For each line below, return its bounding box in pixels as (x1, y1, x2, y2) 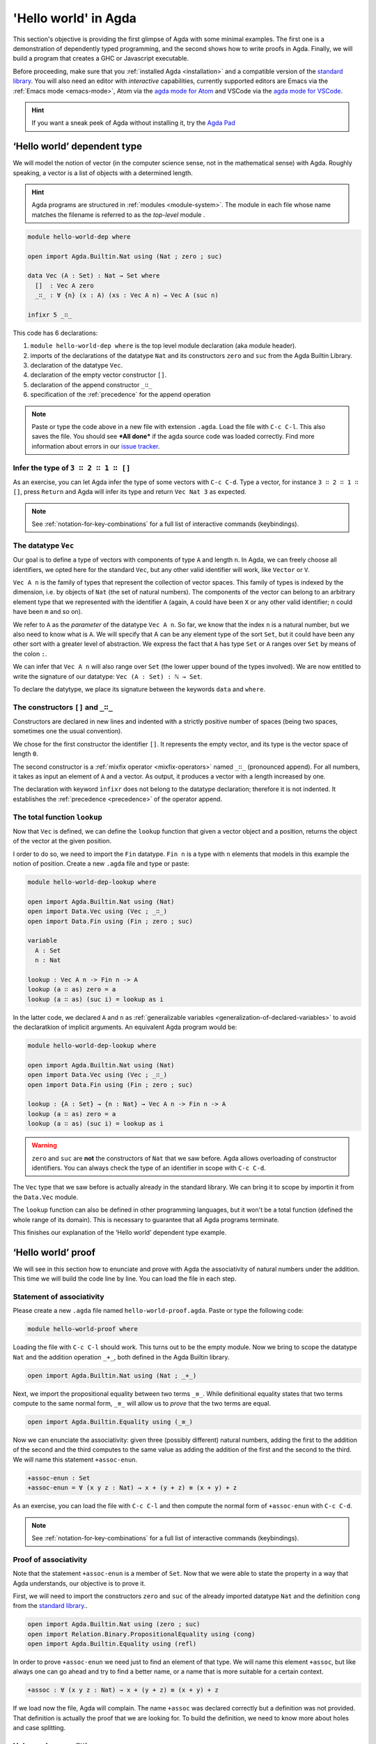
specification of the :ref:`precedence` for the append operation (30, 391, 211, 399)
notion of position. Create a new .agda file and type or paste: (13, 859, 189, 868)
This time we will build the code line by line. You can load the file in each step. (13, 1275, 237, 1283)
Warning (31, 1141, 57, 1150)
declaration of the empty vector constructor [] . (30, 370, 167, 379)
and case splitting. (13, 1724, 66, 1732)
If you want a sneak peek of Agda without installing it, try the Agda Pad (31, 119, 236, 127)
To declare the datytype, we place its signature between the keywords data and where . (13, 684, 266, 693)
